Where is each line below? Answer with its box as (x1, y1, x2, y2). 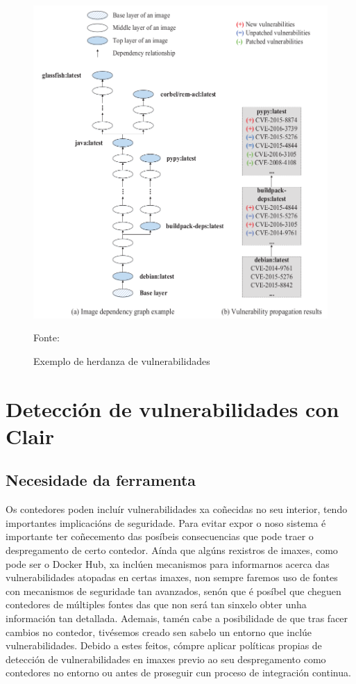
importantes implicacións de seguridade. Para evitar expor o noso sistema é (6, 515, 326, 530)
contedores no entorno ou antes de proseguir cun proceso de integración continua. (6, 665, 351, 680)
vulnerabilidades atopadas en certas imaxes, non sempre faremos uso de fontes (6, 570, 338, 585)
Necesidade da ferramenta (6, 469, 196, 491)
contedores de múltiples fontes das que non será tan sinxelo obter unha (6, 597, 307, 612)
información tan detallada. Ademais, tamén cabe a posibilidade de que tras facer (6, 611, 348, 625)
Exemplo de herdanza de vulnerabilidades (33, 353, 210, 368)
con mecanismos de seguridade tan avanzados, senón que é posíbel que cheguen (6, 583, 341, 598)
